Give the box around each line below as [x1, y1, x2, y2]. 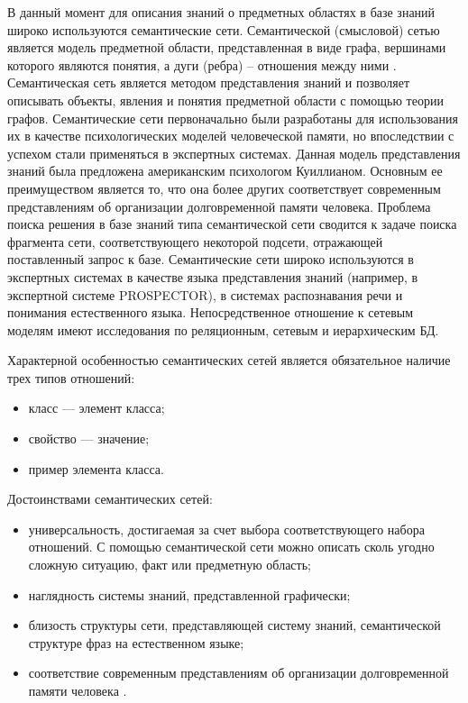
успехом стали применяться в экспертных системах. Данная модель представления [7, 143, 461, 162]
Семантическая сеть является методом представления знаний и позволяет [7, 73, 410, 92]
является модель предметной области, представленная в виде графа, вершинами [7, 38, 446, 57]
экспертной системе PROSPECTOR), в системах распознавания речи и [7, 285, 403, 304]
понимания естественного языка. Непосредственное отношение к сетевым [7, 303, 414, 322]
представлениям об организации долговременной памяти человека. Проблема [7, 196, 431, 215]
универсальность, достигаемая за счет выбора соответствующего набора [28, 519, 425, 538]
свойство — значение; [28, 429, 150, 448]
